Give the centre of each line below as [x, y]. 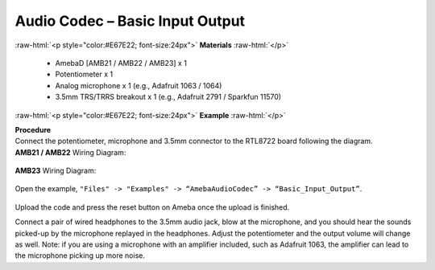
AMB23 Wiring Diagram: [56, 171]
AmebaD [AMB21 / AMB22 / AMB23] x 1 [121, 63]
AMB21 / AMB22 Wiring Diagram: [70, 152]
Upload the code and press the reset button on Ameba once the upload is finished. [152, 207]
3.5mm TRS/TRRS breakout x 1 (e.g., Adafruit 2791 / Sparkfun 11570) [168, 97]
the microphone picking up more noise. [80, 256]
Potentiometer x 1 [84, 74]
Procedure [33, 129]
